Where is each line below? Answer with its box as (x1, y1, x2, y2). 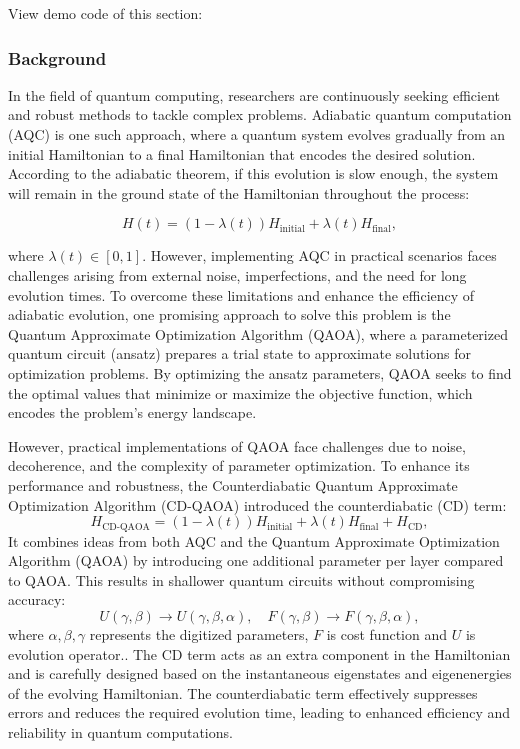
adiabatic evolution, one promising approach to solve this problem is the (8, 304, 451, 325)
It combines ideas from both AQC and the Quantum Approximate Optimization (8, 530, 500, 551)
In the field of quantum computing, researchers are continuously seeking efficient (8, 84, 500, 105)
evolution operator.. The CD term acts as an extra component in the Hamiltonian (8, 643, 511, 664)
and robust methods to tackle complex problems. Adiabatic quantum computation (8, 104, 512, 125)
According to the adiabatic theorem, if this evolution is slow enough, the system (8, 163, 499, 184)
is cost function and (326, 623, 448, 644)
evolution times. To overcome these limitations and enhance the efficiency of (8, 284, 475, 305)
